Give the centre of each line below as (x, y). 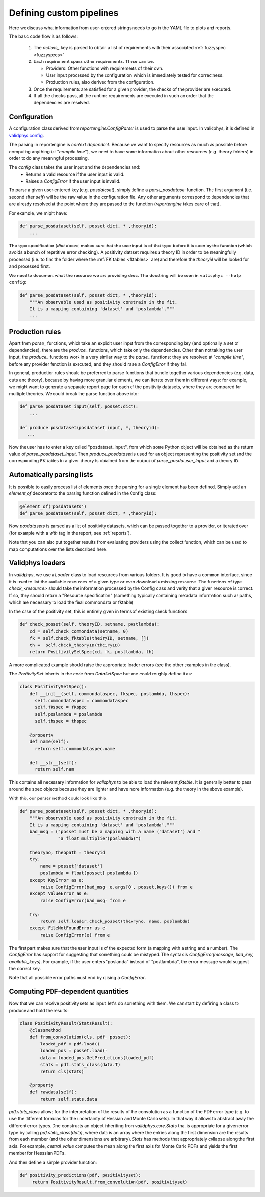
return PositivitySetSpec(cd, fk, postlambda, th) (92, 652)
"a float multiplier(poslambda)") (100, 839)
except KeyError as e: (57, 880)
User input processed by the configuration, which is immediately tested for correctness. (135, 75)
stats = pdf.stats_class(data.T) (80, 1064)
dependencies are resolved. (62, 103)
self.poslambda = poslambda (69, 714)
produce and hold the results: (39, 1010)
